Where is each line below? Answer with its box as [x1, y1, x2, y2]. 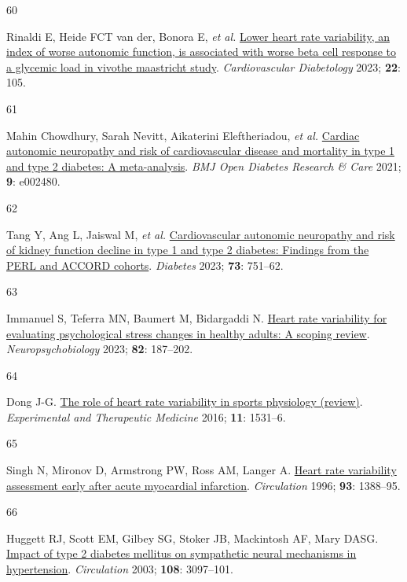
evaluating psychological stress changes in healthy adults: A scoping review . [6, 325, 370, 341]
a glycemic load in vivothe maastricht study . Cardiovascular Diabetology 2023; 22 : [6, 58, 401, 75]
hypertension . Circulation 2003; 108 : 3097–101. [6, 561, 233, 577]
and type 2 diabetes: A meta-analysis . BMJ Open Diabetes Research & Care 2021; [6, 157, 401, 174]
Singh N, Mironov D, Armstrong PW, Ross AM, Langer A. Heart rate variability [6, 462, 397, 478]
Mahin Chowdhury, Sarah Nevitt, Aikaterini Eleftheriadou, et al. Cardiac [6, 127, 360, 143]
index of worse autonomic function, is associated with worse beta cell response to [6, 43, 397, 60]
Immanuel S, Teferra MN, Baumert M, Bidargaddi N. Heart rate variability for [6, 309, 387, 326]
